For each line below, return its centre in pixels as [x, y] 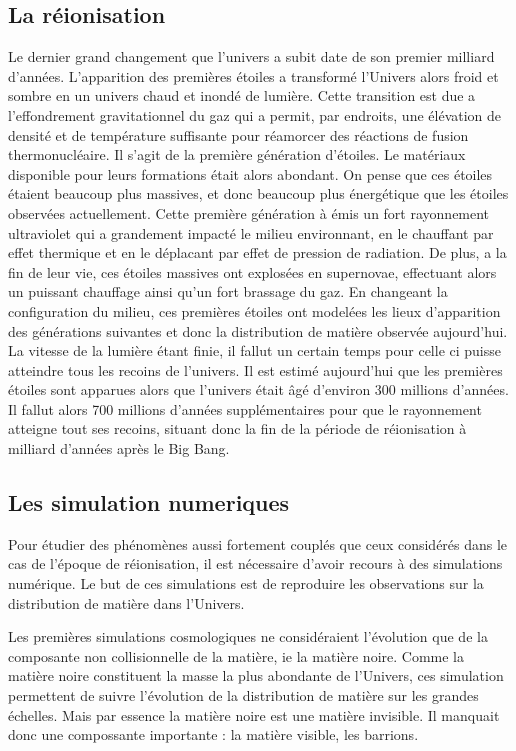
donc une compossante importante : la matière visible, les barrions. [213, 734]
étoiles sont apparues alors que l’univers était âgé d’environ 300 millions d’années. [258, 389]
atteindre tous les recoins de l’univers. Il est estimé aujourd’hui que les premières [255, 369]
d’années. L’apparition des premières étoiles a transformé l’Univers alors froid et [253, 75]
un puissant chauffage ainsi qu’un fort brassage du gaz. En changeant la [228, 291]
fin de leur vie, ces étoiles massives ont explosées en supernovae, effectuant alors [252, 271]
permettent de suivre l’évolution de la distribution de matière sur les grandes [243, 695]
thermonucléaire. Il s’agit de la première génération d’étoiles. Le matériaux [237, 154]
